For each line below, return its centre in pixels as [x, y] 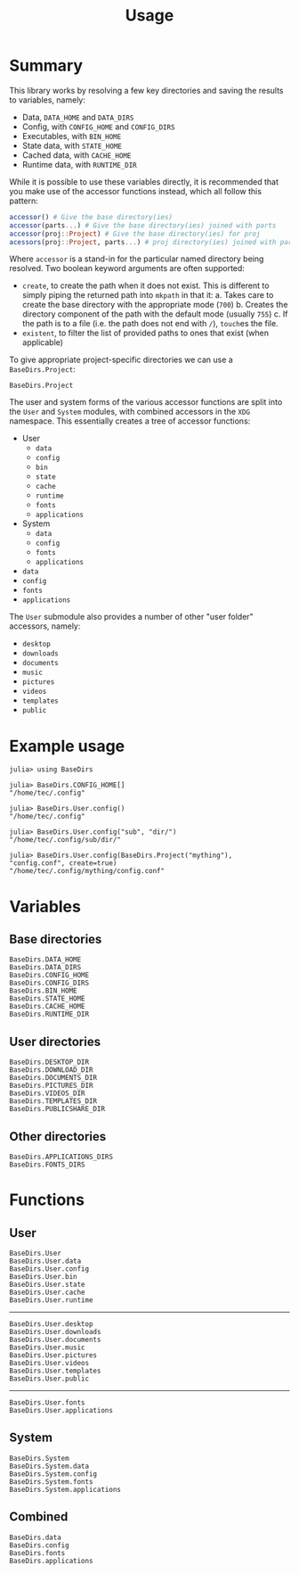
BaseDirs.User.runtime [51, 1300]
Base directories [56, 939]
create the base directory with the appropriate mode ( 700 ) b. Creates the [155, 305]
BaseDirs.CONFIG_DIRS [49, 983]
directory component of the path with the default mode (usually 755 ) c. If [155, 314]
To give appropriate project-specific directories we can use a [121, 360]
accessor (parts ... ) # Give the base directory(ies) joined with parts [143, 225]
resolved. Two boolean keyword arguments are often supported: [127, 268]
